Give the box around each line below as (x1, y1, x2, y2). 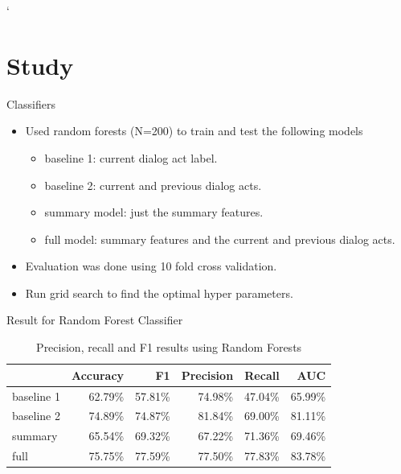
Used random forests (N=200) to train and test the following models (25, 122, 363, 139)
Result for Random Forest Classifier (6, 311, 183, 328)
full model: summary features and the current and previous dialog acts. (44, 230, 395, 247)
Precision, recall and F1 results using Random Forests (36, 339, 302, 356)
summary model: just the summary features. (44, 204, 264, 221)
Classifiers (6, 95, 55, 112)
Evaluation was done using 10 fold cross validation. (25, 258, 277, 274)
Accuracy (71, 366, 125, 383)
